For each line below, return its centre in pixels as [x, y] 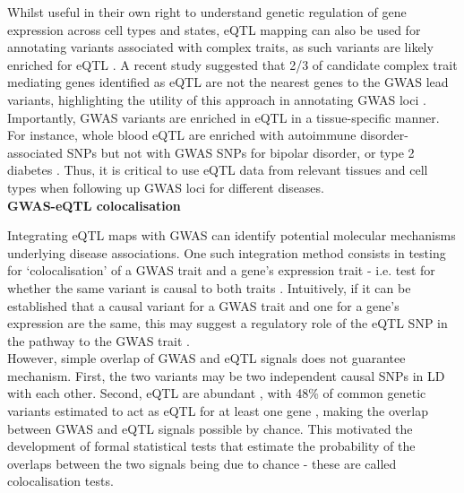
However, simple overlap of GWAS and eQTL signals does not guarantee [206, 358]
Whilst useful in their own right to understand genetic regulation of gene [207, 12]
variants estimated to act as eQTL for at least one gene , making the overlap [218, 411]
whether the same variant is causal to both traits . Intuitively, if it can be [209, 287]
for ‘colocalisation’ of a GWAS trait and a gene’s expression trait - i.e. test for [221, 270]
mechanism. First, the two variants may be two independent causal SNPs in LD [226, 375]
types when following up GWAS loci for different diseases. [166, 187]
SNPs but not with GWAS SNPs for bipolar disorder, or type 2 [241, 152]
